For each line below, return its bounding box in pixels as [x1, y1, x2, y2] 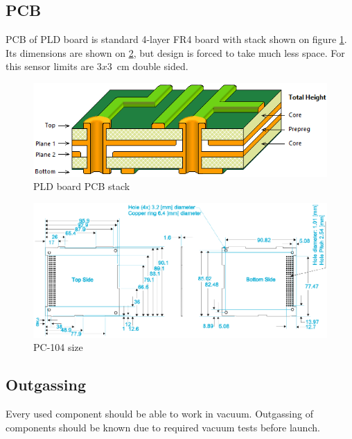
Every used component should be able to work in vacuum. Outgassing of [6, 406, 313, 421]
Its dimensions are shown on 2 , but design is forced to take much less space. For [6, 45, 345, 60]
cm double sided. [116, 59, 188, 74]
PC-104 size [33, 340, 83, 354]
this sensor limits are [6, 59, 94, 74]
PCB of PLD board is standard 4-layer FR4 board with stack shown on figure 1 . [6, 32, 347, 46]
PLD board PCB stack [33, 179, 130, 193]
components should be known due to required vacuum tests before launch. [6, 420, 320, 434]
